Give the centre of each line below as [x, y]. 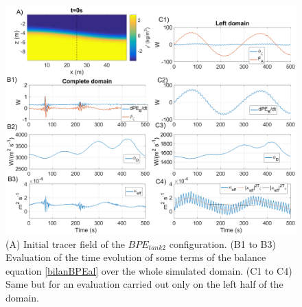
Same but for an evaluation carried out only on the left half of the [144, 284]
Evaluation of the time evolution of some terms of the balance [136, 257]
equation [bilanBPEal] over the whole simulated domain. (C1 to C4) [149, 270]
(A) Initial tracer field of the [65, 243]
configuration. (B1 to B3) [222, 243]
